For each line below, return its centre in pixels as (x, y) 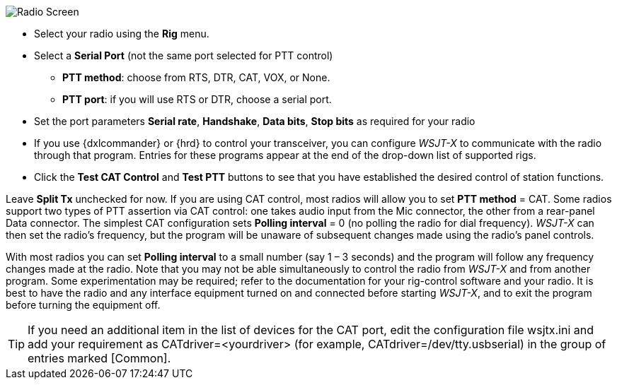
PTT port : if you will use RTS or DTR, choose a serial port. (197, 99)
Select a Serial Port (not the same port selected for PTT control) (184, 55)
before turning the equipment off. (83, 305)
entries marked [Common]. (99, 358)
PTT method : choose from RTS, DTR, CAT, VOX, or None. (196, 77)
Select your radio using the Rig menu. (122, 34)
